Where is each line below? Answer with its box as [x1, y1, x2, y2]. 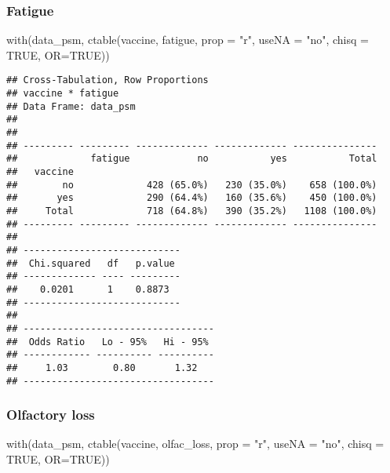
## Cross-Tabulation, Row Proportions [6, 75, 209, 86]
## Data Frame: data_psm [6, 100, 136, 112]
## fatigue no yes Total [6, 153, 377, 165]
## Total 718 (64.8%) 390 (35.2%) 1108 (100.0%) [6, 205, 377, 216]
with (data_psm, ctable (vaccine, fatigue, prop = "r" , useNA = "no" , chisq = [6, 31, 369, 48]
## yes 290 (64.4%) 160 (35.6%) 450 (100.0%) [6, 192, 377, 204]
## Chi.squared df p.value [6, 257, 175, 269]
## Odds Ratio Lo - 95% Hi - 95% [6, 336, 209, 347]
